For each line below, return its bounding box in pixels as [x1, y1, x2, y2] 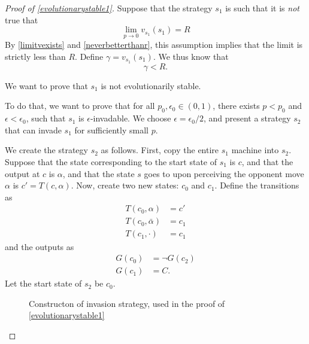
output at [5, 167, 40, 179]
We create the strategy [5, 144, 88, 156]
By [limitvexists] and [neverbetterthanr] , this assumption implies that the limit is [5, 38, 303, 51]
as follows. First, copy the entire [101, 144, 219, 156]
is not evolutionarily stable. [101, 79, 201, 92]
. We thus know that [153, 50, 229, 62]
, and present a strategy [203, 112, 291, 124]
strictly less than [5, 50, 66, 62]
